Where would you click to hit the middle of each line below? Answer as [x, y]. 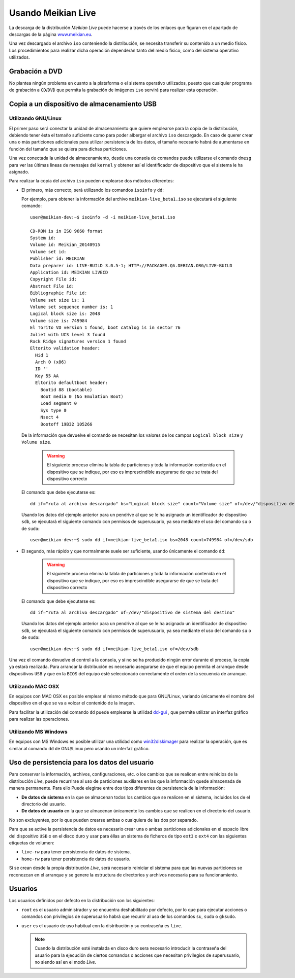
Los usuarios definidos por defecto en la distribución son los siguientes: [82, 901]
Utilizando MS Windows [38, 732]
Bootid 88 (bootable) [66, 390]
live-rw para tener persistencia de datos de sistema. [76, 852]
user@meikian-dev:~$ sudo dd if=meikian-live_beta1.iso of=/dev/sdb [114, 649]
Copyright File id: [54, 279]
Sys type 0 [53, 410]
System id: [43, 238]
